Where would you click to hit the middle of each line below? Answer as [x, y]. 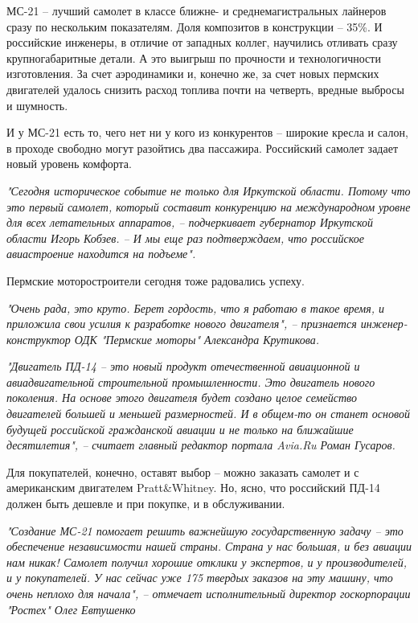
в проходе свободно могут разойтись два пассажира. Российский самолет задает [203, 148]
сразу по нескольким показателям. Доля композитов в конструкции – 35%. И [195, 26]
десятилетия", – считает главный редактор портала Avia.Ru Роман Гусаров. [201, 445]
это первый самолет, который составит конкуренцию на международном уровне [209, 206]
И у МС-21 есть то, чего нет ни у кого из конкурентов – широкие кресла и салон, [207, 132]
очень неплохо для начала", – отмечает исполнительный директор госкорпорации [209, 593]
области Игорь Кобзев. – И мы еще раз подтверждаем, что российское [185, 238]
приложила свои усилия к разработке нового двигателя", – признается [182, 324]
